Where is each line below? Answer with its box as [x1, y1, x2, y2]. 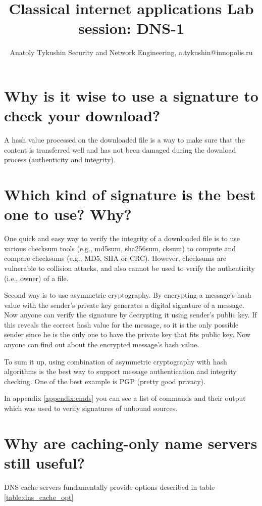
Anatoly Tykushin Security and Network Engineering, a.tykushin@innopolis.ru [10, 47, 253, 58]
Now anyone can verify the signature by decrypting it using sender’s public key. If [4, 309, 257, 320]
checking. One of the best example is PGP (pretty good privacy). [4, 376, 205, 386]
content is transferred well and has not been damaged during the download [4, 144, 236, 155]
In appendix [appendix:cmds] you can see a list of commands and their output [4, 393, 246, 403]
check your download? [4, 105, 161, 126]
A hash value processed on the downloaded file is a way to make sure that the [4, 134, 245, 145]
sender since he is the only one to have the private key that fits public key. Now [4, 329, 251, 340]
